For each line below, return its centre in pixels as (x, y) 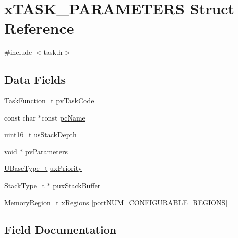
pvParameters (46, 151)
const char (20, 117)
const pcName (63, 117)
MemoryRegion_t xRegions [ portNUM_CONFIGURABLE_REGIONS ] (116, 202)
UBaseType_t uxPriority (43, 168)
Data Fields (35, 79)
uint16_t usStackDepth (40, 134)
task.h (53, 52)
